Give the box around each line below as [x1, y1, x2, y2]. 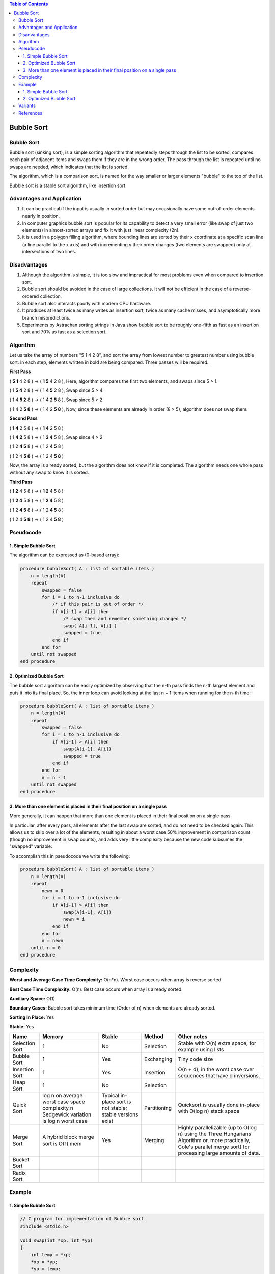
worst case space [42, 1098, 85, 1105]
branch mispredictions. [22, 314, 71, 321]
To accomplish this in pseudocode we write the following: [9, 853, 130, 859]
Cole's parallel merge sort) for [178, 1143, 250, 1150]
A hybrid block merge [42, 1134, 94, 1141]
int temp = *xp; [31, 1252, 71, 1258]
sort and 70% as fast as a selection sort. [22, 329, 107, 335]
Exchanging [144, 1056, 173, 1063]
